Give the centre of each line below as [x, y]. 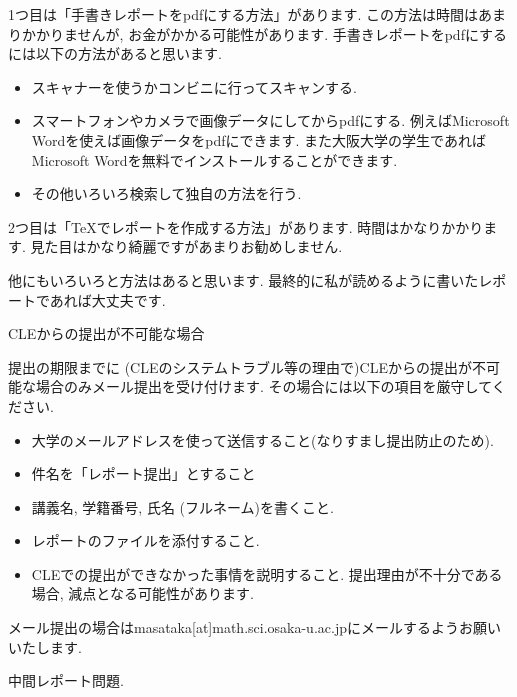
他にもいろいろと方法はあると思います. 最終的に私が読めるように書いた [243, 279]
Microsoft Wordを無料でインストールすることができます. [214, 159]
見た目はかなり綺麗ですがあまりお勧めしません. [186, 246]
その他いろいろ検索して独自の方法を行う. [166, 193]
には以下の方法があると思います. [115, 53]
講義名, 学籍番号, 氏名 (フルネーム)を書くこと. [182, 506]
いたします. [45, 646]
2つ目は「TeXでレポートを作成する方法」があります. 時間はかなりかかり [246, 226]
